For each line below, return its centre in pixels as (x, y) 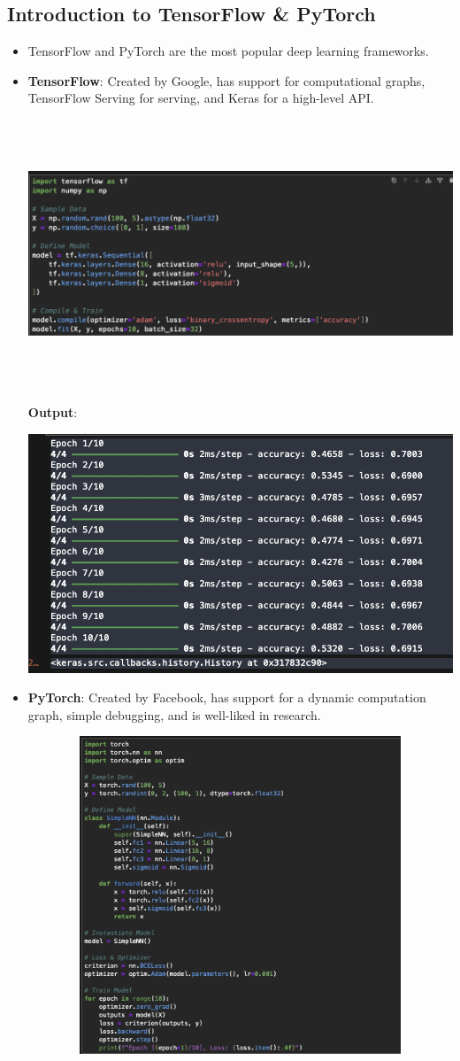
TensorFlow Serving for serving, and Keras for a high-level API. (201, 98)
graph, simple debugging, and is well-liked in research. (174, 714)
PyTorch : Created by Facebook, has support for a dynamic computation (227, 697)
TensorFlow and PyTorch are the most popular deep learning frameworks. (228, 51)
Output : (53, 411)
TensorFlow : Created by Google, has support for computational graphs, (226, 80)
